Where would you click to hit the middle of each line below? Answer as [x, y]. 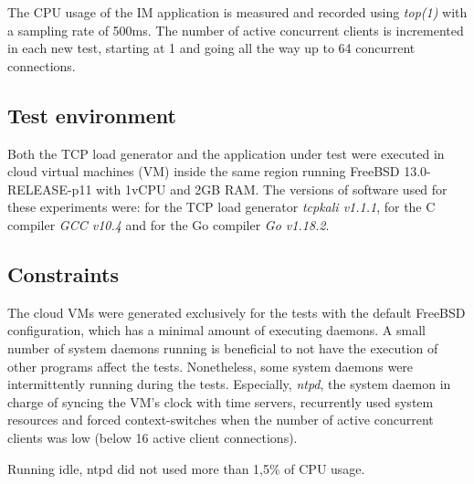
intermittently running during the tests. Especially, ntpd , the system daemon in [229, 384]
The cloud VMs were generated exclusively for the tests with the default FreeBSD [237, 312]
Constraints [63, 274]
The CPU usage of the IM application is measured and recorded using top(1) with [237, 12]
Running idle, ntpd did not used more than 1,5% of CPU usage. [186, 468]
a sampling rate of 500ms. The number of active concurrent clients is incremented [236, 30]
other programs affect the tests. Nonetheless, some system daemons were [211, 366]
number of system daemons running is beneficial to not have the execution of [223, 347]
